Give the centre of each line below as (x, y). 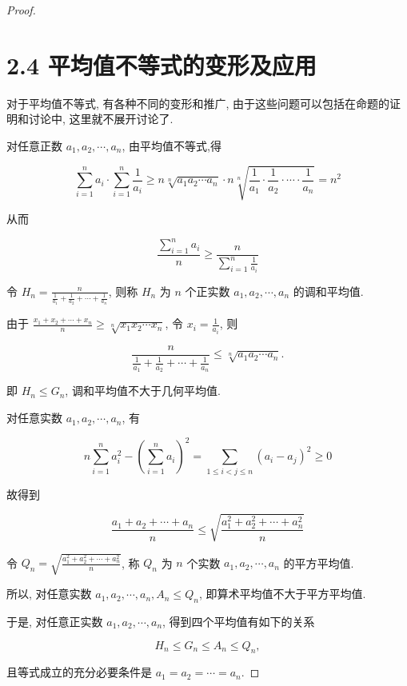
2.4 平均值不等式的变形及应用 (162, 64)
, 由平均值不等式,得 (172, 145)
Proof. (21, 10)
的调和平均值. (328, 291)
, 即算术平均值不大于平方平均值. (282, 594)
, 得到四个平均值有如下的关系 (239, 621)
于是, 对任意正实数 (55, 621)
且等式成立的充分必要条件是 (79, 672)
